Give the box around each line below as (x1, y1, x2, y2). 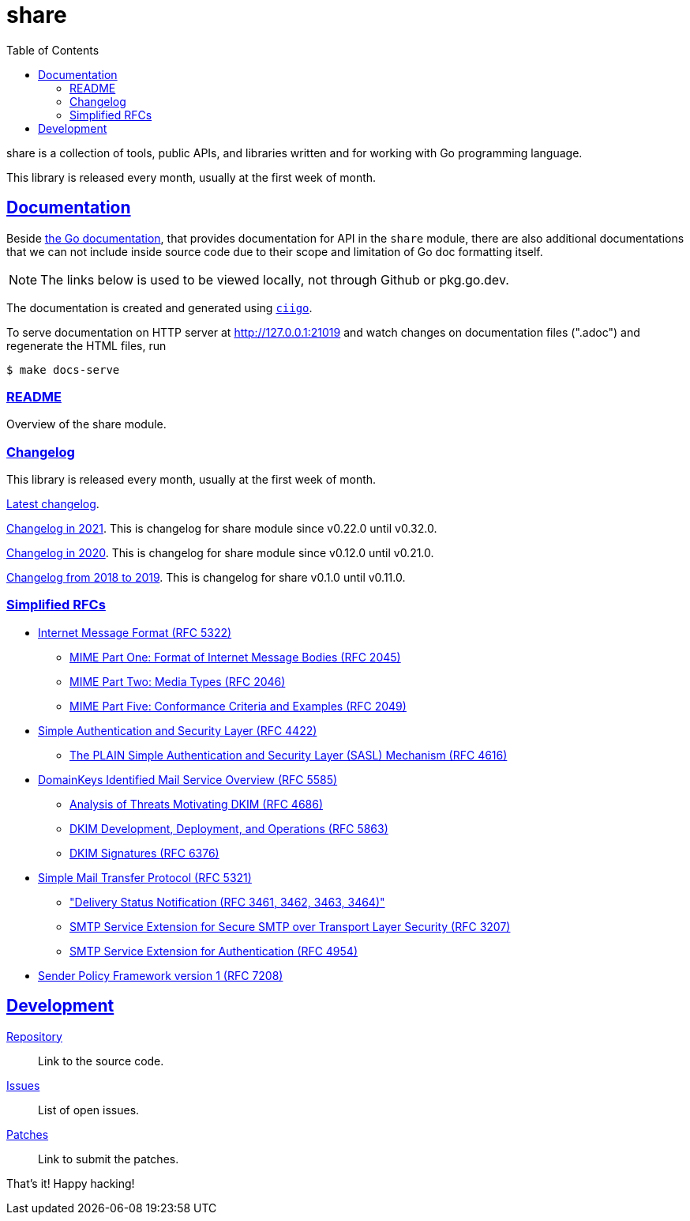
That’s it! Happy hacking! (6, 1176, 135, 1190)
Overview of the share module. (6, 417, 167, 431)
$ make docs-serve (6, 363, 120, 376)
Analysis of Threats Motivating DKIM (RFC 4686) (69, 797, 324, 811)
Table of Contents (6, 43, 99, 57)
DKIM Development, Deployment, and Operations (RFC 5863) (69, 821, 388, 835)
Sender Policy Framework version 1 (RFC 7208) (38, 968, 283, 982)
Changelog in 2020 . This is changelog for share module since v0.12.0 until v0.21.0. (6, 546, 434, 560)
